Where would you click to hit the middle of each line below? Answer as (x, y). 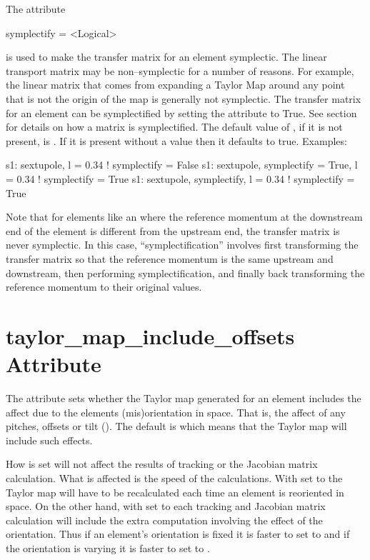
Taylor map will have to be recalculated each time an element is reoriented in (175, 492)
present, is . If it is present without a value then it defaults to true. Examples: (176, 140)
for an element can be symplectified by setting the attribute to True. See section (181, 112)
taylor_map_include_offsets (150, 335)
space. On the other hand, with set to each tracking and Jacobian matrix (166, 506)
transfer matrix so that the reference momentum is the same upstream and (170, 258)
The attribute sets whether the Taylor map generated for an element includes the (184, 398)
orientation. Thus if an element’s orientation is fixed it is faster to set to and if (178, 534)
